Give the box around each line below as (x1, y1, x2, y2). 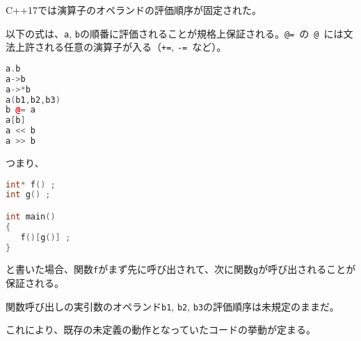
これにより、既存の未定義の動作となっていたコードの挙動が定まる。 (6, 322, 316, 337)
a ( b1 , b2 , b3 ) (6, 94, 61, 105)
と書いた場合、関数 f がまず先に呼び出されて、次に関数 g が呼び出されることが (6, 262, 356, 276)
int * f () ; (6, 179, 56, 190)
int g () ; (6, 190, 51, 200)
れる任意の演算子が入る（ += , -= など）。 (44, 40, 227, 54)
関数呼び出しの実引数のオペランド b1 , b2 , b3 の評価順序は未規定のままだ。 (6, 299, 339, 313)
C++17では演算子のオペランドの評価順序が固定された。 (6, 3, 262, 17)
